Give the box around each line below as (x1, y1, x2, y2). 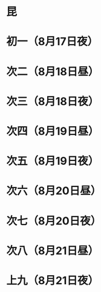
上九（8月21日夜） (6, 273, 99, 287)
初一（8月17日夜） (6, 35, 99, 48)
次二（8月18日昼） (6, 65, 99, 78)
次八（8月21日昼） (6, 244, 99, 258)
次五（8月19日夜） (6, 154, 99, 168)
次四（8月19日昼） (6, 124, 99, 138)
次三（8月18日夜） (6, 94, 99, 108)
